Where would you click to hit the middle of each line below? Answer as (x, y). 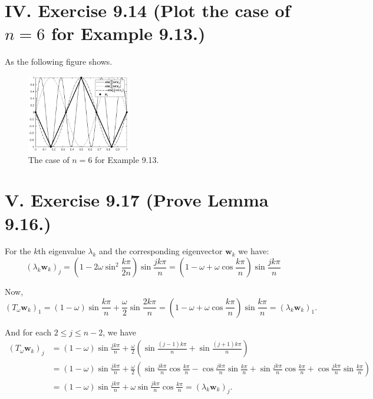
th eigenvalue (62, 251)
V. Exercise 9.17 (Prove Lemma (137, 200)
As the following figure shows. (59, 61)
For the (18, 251)
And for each (28, 332)
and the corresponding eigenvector (161, 251)
